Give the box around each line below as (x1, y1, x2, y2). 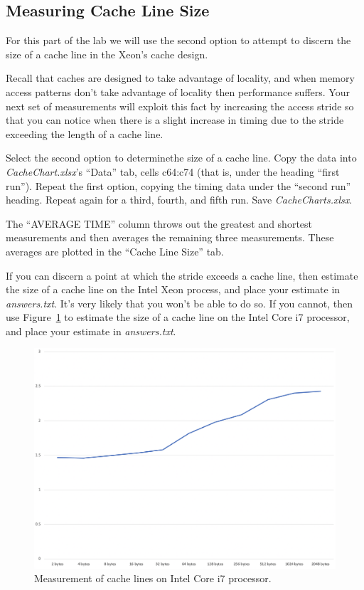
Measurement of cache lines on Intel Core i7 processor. (34, 571, 272, 586)
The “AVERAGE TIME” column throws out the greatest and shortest (6, 216, 313, 231)
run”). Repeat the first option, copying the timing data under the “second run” (6, 178, 351, 193)
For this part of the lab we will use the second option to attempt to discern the (6, 33, 351, 48)
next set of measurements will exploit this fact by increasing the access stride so (6, 98, 354, 113)
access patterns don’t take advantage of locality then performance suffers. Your (6, 84, 350, 99)
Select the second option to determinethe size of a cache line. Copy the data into (6, 150, 357, 165)
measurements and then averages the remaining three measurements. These (6, 230, 334, 245)
